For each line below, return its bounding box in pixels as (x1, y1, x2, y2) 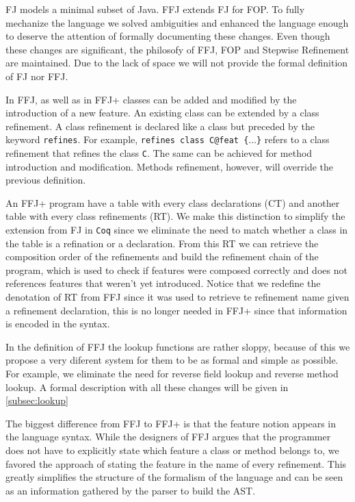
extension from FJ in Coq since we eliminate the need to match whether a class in (5, 223, 348, 237)
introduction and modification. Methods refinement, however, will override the (5, 159, 334, 173)
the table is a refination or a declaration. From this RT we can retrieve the (5, 236, 319, 250)
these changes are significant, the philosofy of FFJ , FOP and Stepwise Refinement (5, 42, 350, 56)
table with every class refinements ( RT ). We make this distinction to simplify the (5, 209, 345, 223)
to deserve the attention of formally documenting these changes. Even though (5, 29, 330, 43)
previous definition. (5, 173, 86, 187)
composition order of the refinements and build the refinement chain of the (5, 249, 319, 264)
